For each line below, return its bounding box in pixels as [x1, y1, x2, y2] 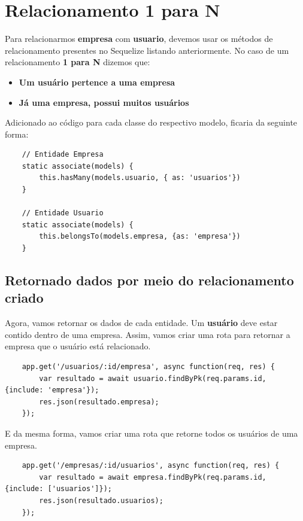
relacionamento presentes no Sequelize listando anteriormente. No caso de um [5, 44, 289, 56]
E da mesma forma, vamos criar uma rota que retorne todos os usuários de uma [5, 426, 298, 439]
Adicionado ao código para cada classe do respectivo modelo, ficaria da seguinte [5, 116, 298, 129]
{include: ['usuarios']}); [5, 485, 112, 493]
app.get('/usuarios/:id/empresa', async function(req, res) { [22, 362, 275, 371]
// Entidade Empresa [22, 150, 104, 159]
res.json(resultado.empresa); [39, 397, 159, 406]
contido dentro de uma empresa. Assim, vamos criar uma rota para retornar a [5, 328, 290, 340]
